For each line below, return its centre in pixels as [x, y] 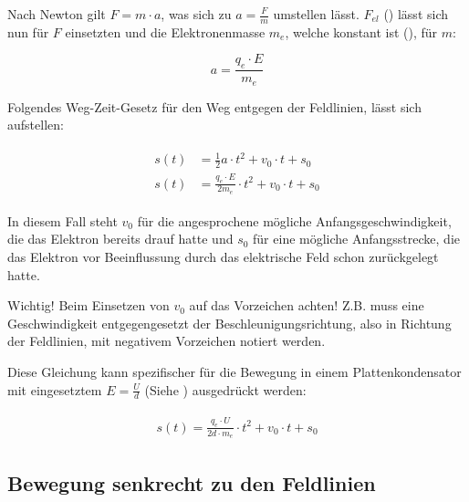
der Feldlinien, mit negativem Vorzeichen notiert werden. [167, 341]
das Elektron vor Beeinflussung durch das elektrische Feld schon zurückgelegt [223, 257]
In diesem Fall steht [63, 220]
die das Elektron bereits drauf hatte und [120, 239]
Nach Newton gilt [57, 14]
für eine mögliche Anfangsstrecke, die [356, 239]
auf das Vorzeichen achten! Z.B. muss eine [307, 305]
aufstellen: [36, 125]
